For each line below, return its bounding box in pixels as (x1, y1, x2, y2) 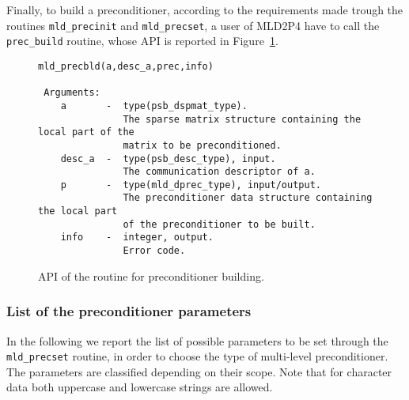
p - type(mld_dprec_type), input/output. (60, 179, 321, 191)
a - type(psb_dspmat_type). (60, 100, 248, 111)
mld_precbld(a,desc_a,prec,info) (38, 60, 214, 72)
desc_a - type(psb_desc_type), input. (60, 153, 276, 164)
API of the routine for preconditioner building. (38, 267, 264, 284)
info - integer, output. (60, 232, 214, 243)
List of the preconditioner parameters (6, 301, 252, 321)
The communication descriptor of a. (123, 166, 316, 178)
